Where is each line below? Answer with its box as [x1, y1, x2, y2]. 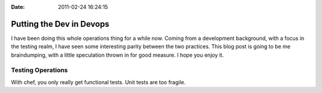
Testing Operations [11, 66, 68, 75]
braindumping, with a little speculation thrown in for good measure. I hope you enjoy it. [11, 51, 224, 58]
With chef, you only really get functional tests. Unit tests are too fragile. [11, 78, 186, 86]
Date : [11, 4, 25, 10]
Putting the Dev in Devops [11, 18, 110, 29]
